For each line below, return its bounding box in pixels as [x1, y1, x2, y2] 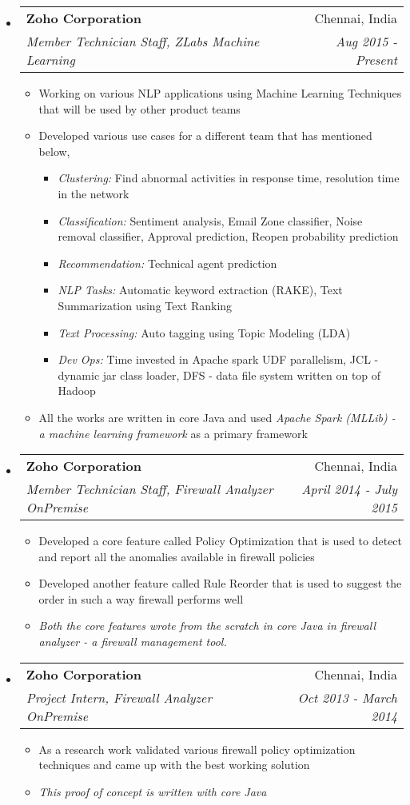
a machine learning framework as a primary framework [38, 424, 308, 441]
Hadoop [58, 382, 96, 399]
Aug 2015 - [336, 32, 397, 50]
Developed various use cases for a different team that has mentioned [38, 127, 372, 144]
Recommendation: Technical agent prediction [58, 254, 277, 271]
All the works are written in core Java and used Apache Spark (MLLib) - [38, 408, 396, 425]
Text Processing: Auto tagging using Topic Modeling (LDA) [58, 324, 351, 341]
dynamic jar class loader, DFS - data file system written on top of [58, 366, 381, 383]
